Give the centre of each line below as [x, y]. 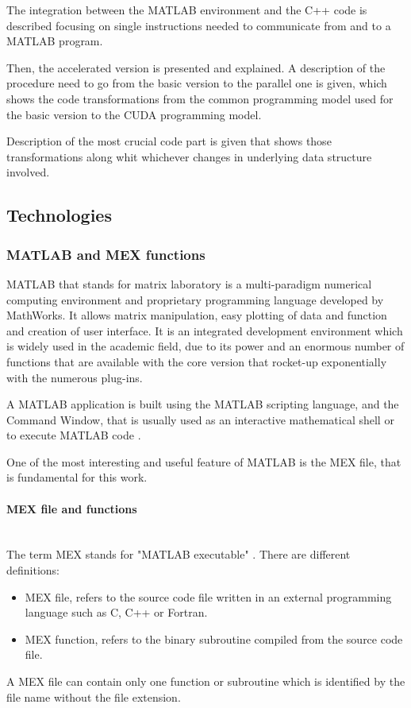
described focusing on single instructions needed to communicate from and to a [199, 25]
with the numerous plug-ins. [75, 377]
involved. [28, 172]
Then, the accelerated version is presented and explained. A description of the [196, 67]
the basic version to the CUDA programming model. [134, 114]
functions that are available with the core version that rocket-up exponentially [197, 361]
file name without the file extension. [94, 696]
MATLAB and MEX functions [106, 254]
